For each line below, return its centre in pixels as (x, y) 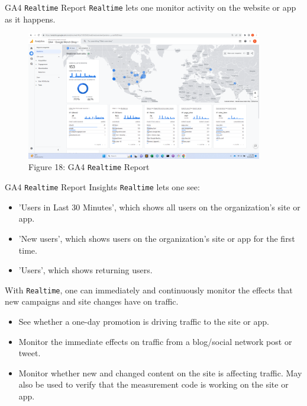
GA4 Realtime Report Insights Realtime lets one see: (102, 187)
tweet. (30, 353)
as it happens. (30, 19)
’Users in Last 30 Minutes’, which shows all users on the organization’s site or (159, 207)
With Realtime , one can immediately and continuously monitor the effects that (149, 290)
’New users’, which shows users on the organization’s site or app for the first (157, 238)
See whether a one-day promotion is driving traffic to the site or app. (144, 322)
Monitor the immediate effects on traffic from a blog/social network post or (155, 341)
